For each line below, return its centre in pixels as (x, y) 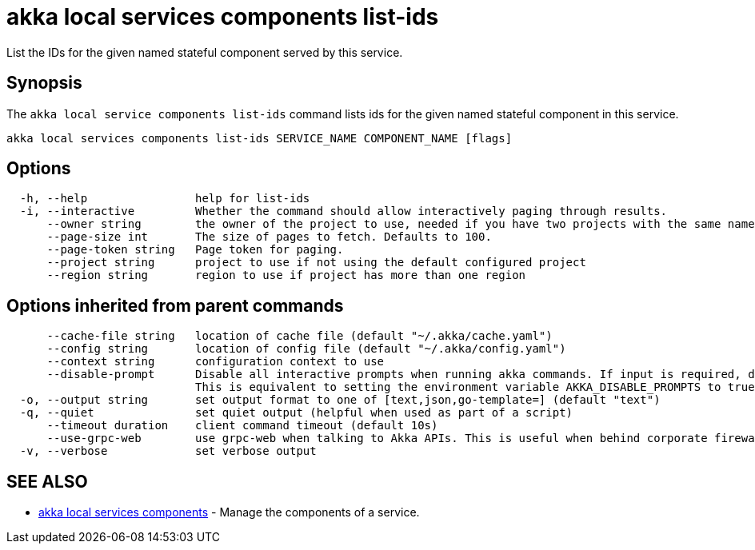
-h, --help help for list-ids (165, 199)
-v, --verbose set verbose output (168, 451)
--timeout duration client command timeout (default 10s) (242, 426)
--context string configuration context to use (216, 362)
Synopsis (44, 83)
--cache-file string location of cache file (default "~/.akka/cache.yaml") (300, 336)
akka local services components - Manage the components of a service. (229, 512)
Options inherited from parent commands (175, 305)
